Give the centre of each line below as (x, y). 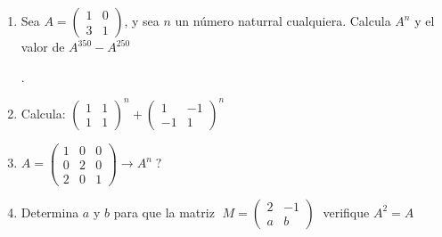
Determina (50, 212)
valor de (43, 46)
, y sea (142, 20)
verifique (346, 212)
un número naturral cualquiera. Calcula (283, 20)
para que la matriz (164, 212)
